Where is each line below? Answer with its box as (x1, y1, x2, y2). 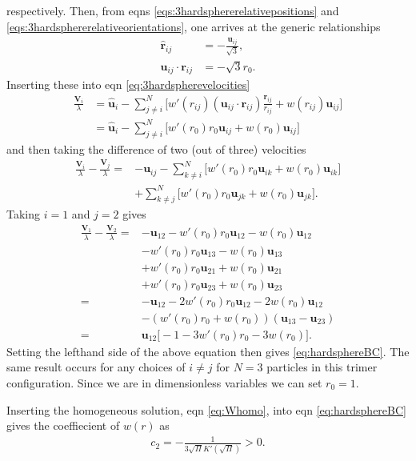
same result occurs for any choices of (6, 359, 186, 375)
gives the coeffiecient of (6, 417, 120, 434)
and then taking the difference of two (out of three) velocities (6, 140, 306, 157)
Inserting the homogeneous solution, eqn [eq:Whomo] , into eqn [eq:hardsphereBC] (6, 401, 406, 418)
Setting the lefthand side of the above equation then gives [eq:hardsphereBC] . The (6, 343, 410, 359)
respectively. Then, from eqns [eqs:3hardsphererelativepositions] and (6, 2, 339, 18)
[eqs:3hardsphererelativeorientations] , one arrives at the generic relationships (6, 18, 381, 34)
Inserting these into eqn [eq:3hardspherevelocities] (6, 76, 250, 93)
